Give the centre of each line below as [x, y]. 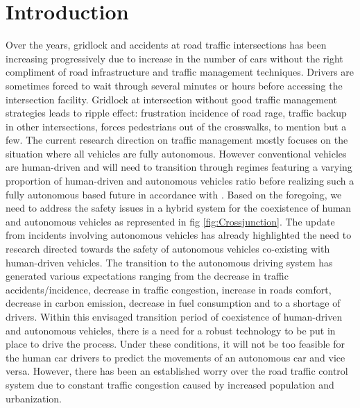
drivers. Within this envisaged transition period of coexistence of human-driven [174, 316]
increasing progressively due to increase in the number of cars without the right [174, 58]
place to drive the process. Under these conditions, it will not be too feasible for [175, 344]
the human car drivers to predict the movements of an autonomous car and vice [175, 357]
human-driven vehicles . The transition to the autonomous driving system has [169, 262]
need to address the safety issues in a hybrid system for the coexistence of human [179, 208]
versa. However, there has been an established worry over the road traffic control [177, 371]
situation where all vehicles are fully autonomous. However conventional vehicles [176, 153]
